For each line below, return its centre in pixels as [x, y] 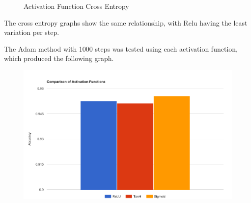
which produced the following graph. [59, 58]
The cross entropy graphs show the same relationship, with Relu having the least [126, 22]
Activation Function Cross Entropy [76, 6]
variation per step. [32, 32]
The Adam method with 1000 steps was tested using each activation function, [121, 48]
